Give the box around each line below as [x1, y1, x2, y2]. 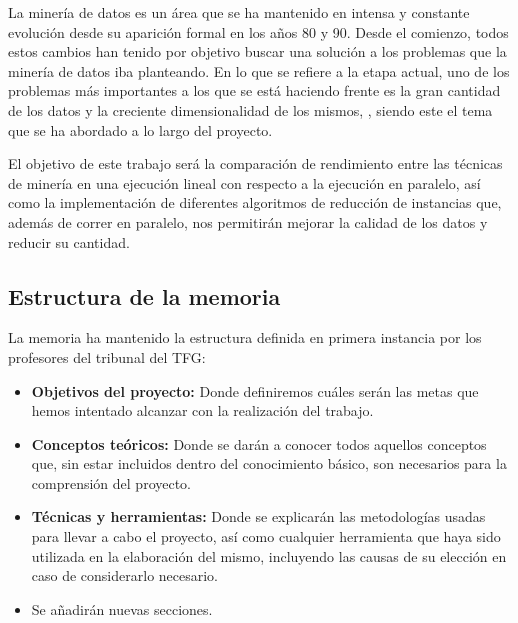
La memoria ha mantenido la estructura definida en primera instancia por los [8, 327, 482, 348]
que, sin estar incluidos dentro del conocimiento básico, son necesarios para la [31, 453, 507, 474]
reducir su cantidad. [8, 231, 130, 252]
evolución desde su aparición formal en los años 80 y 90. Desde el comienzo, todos [8, 21, 509, 42]
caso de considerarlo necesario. [31, 565, 219, 586]
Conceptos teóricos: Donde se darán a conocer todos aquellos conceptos [31, 433, 487, 454]
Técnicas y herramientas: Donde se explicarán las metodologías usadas [31, 506, 486, 527]
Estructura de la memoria [8, 280, 281, 311]
